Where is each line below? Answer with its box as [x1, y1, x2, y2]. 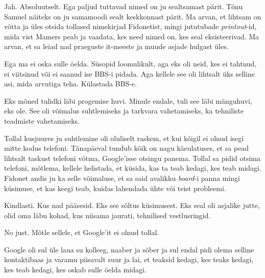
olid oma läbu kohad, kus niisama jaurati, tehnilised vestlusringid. [4, 210, 211, 220]
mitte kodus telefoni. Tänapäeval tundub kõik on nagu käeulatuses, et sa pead [4, 143, 249, 153]
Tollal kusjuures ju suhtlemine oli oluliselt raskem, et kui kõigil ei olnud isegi [4, 132, 244, 143]
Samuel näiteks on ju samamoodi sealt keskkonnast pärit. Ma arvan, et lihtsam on [4, 11, 261, 21]
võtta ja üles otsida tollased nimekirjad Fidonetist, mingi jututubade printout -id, [4, 21, 257, 32]
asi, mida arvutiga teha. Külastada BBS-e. [4, 78, 137, 89]
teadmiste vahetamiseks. [4, 115, 80, 126]
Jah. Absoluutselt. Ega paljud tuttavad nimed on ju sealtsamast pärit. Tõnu [4, 1, 243, 11]
